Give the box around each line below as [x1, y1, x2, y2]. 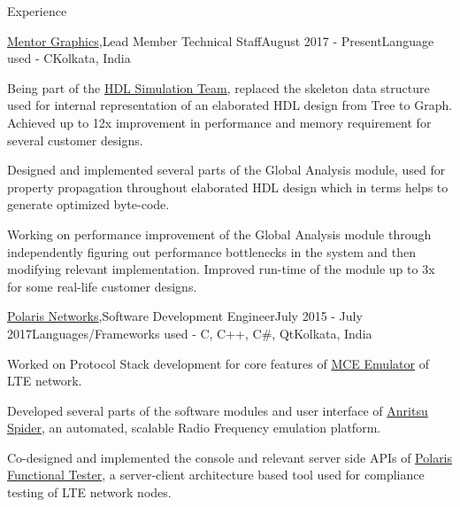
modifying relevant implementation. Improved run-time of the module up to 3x [7, 260, 435, 278]
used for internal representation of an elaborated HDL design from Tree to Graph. [7, 96, 453, 114]
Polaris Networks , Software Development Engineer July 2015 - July [7, 307, 363, 325]
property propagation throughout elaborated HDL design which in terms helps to [7, 177, 448, 196]
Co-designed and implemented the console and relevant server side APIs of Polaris [7, 448, 453, 466]
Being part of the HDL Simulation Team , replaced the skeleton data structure [7, 78, 430, 97]
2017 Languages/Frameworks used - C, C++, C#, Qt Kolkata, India [7, 324, 372, 342]
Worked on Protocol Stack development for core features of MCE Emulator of [7, 354, 429, 372]
